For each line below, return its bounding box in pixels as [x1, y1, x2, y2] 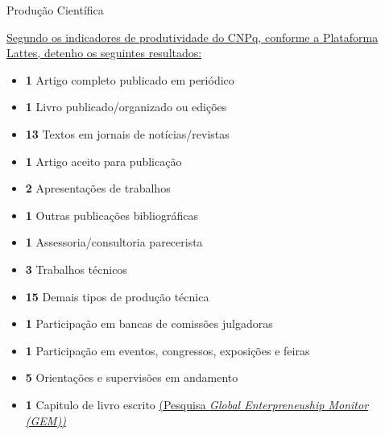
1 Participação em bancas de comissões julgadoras [25, 315, 273, 332]
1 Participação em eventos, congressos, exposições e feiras [25, 342, 310, 358]
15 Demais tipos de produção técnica [25, 288, 209, 304]
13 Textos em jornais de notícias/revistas [25, 125, 230, 142]
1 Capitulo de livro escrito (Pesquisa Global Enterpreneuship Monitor [25, 396, 369, 412]
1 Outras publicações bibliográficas [25, 206, 198, 223]
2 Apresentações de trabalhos [25, 180, 171, 197]
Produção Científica [6, 2, 104, 18]
